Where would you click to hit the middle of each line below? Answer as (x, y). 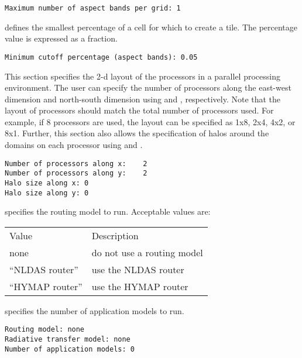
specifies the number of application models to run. (95, 310)
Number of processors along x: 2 (76, 163)
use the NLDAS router (138, 269)
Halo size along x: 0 (47, 183)
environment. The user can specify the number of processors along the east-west (148, 87)
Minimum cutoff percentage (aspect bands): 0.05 (101, 57)
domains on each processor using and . (74, 145)
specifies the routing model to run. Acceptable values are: (108, 211)
